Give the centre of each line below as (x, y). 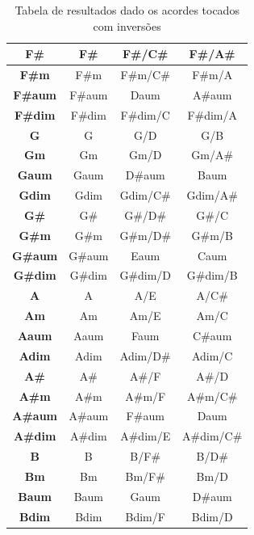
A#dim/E (146, 436)
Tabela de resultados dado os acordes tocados (127, 10)
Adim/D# (145, 355)
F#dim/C (145, 114)
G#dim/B (212, 275)
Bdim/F (145, 516)
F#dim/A (212, 114)
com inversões (127, 25)
